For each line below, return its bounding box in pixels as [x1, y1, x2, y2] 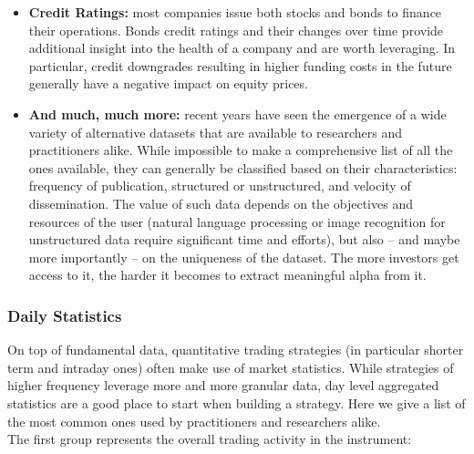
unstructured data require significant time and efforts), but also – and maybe [28, 230, 460, 249]
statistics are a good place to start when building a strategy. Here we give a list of [7, 393, 466, 412]
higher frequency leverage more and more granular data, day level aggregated [7, 376, 439, 395]
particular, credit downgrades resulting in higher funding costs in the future [28, 56, 452, 75]
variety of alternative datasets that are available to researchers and [28, 122, 403, 141]
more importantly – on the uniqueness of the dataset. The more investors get [28, 247, 459, 266]
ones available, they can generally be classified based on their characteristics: [28, 158, 458, 177]
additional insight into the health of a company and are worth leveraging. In [28, 38, 456, 57]
